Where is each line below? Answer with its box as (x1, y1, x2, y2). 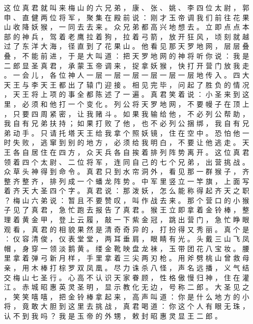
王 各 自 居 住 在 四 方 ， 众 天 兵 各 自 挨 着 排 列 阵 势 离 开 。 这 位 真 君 (4, 147, 250, 157)
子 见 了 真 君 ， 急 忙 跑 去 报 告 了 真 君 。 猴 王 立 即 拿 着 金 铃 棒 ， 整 (4, 205, 250, 215)
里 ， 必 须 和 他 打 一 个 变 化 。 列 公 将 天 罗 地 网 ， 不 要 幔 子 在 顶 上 (4, 98, 250, 109)
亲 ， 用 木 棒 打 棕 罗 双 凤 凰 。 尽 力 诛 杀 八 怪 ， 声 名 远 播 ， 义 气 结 (4, 263, 250, 273)
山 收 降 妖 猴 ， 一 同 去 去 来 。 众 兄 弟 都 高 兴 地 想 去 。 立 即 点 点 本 (4, 22, 250, 32)
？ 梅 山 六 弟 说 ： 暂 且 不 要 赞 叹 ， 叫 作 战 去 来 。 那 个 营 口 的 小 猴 (4, 195, 250, 205)
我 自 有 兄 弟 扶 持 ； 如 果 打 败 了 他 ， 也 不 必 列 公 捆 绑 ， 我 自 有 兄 (4, 118, 250, 128)
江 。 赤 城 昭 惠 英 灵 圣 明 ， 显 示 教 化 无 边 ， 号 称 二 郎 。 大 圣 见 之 (4, 282, 250, 292)
